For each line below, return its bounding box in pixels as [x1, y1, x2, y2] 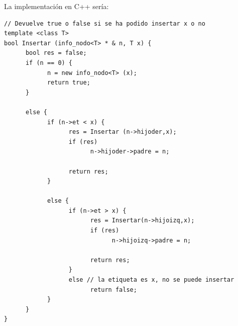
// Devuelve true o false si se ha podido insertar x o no [4, 20, 205, 27]
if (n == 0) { [25, 59, 73, 66]
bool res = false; [25, 49, 87, 57]
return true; [47, 79, 90, 87]
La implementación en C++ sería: [4, 1, 109, 11]
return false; [90, 286, 137, 293]
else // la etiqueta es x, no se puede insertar [68, 276, 234, 284]
